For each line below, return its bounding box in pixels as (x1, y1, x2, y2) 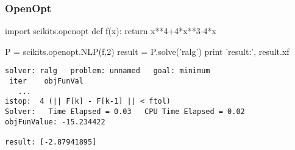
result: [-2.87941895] (5, 138, 97, 146)
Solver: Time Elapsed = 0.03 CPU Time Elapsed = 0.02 (5, 107, 245, 116)
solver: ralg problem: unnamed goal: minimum (5, 66, 210, 76)
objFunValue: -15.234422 (5, 117, 105, 126)
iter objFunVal (9, 77, 84, 86)
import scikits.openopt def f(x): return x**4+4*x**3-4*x (5, 24, 216, 37)
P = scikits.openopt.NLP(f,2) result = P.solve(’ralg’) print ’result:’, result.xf (5, 45, 290, 57)
